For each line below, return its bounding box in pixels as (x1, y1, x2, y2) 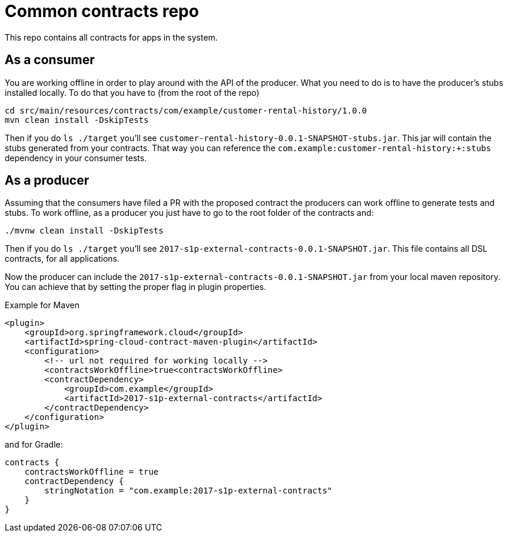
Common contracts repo (5, 1, 199, 21)
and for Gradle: (5, 439, 63, 450)
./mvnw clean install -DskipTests (5, 226, 164, 236)
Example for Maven (5, 300, 79, 311)
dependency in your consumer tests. (5, 152, 147, 163)
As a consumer (5, 52, 95, 68)
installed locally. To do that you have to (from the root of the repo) (5, 87, 260, 98)
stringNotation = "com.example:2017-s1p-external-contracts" (44, 486, 333, 496)
